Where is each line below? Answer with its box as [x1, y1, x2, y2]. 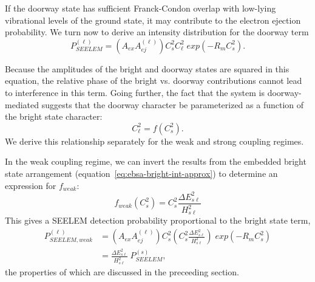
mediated [5, 98, 39, 111]
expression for [5, 179, 56, 191]
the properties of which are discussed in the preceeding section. [5, 265, 239, 278]
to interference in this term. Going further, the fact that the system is [5, 86, 265, 98]
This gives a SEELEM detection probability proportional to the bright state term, [5, 214, 311, 227]
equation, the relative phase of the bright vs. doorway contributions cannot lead [5, 74, 302, 87]
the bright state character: [5, 110, 103, 123]
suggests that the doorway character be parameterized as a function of [41, 98, 304, 111]
